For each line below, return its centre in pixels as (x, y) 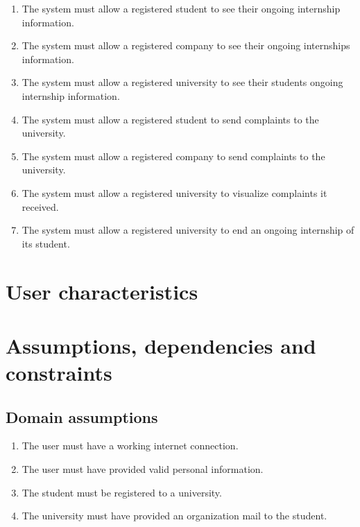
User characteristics (102, 291)
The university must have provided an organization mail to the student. (174, 516)
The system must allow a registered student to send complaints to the (170, 119)
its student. (46, 243)
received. (40, 206)
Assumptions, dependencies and (161, 345)
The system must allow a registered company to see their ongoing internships (186, 45)
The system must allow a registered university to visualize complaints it (174, 192)
